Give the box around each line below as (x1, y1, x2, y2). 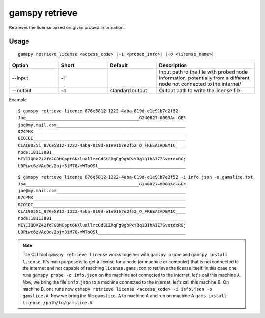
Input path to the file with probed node (159, 69, 248, 76)
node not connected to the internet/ (159, 81, 241, 88)
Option (12, 62, 29, 69)
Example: (9, 97, 28, 103)
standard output (110, 87, 147, 94)
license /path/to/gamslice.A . (22, 299, 94, 305)
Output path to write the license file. (159, 87, 242, 94)
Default (110, 62, 128, 69)
